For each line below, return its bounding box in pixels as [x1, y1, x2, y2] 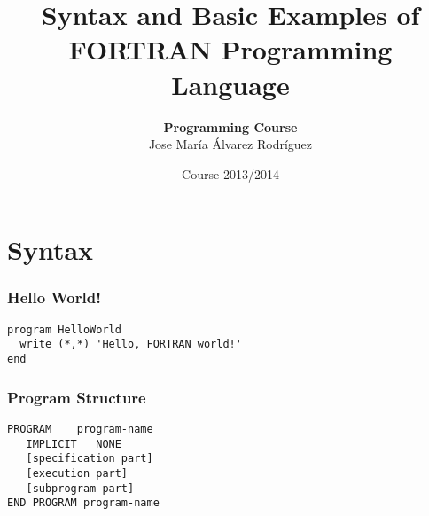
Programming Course [163, 117, 298, 136]
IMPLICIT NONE [26, 437, 121, 450]
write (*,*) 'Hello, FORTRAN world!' [19, 338, 242, 351]
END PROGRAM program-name [7, 496, 160, 510]
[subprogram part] [26, 481, 135, 495]
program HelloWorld [7, 323, 121, 336]
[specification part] [26, 452, 153, 465]
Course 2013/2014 [182, 164, 279, 183]
